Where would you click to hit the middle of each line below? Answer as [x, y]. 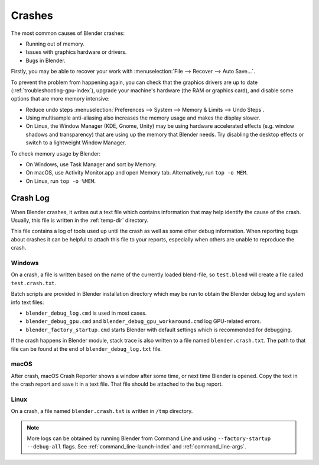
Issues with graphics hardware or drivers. [76, 52]
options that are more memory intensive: [60, 99]
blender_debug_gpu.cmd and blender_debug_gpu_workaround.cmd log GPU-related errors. [144, 321]
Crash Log [30, 198]
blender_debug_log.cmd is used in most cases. [86, 313]
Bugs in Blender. [46, 60]
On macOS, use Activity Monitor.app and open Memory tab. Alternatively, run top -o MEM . [137, 173]
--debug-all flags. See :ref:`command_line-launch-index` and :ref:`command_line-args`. [136, 447]
